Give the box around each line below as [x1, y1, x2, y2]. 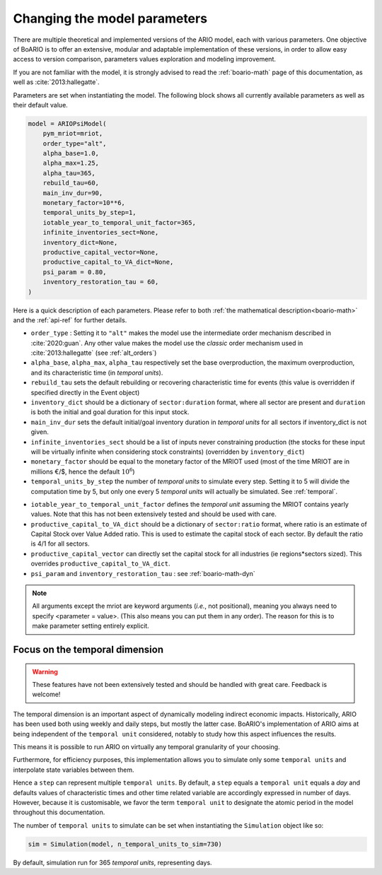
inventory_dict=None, [42, 238, 118, 247]
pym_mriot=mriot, [42, 129, 103, 138]
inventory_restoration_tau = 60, [42, 278, 159, 286]
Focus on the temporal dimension [13, 644, 164, 656]
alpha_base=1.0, [42, 149, 99, 158]
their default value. [13, 100, 69, 109]
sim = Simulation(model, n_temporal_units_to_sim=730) [28, 840, 222, 848]
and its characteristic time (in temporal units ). [30, 368, 163, 377]
